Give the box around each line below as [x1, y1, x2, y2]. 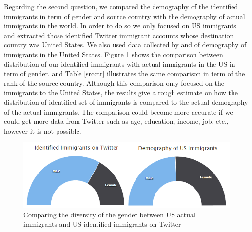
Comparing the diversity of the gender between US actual [23, 209, 195, 219]
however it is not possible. [4, 125, 81, 135]
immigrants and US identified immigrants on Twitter [23, 219, 181, 229]
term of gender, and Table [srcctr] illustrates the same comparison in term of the [4, 68, 245, 78]
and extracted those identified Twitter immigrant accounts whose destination [4, 30, 234, 40]
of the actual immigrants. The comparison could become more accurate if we [4, 106, 233, 116]
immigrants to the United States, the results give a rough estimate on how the [4, 87, 238, 97]
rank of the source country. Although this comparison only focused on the [4, 77, 225, 88]
